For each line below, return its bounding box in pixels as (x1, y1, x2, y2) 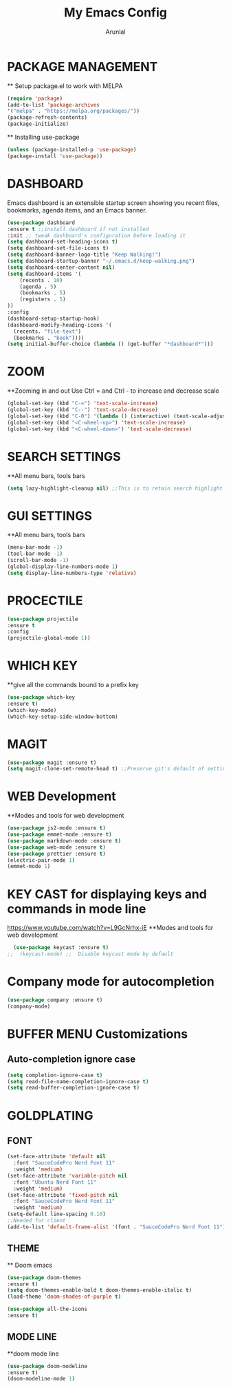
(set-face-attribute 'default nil (7, 1153, 107, 1160)
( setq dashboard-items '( (7, 270, 81, 277)
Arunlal (105, 28, 126, 36)
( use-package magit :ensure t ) (7, 759, 97, 766)
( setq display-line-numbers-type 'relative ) (7, 570, 137, 576)
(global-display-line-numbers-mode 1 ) (7, 563, 118, 570)
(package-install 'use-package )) (7, 153, 103, 160)
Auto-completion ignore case (7, 1054, 136, 1065)
